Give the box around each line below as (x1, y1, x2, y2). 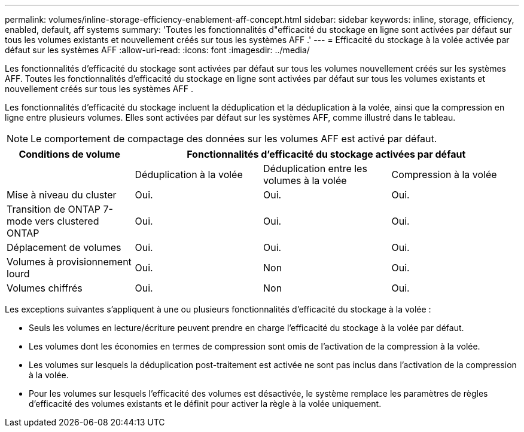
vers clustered (35, 215, 99, 227)
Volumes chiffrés (7, 282, 83, 294)
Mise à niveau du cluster (7, 189, 117, 201)
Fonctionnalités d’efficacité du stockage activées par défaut (187, 148, 466, 160)
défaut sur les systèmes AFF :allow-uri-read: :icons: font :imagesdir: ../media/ (5, 45, 310, 55)
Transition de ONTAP (7, 203, 100, 215)
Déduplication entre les (263, 163, 367, 174)
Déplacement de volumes (7, 241, 121, 253)
